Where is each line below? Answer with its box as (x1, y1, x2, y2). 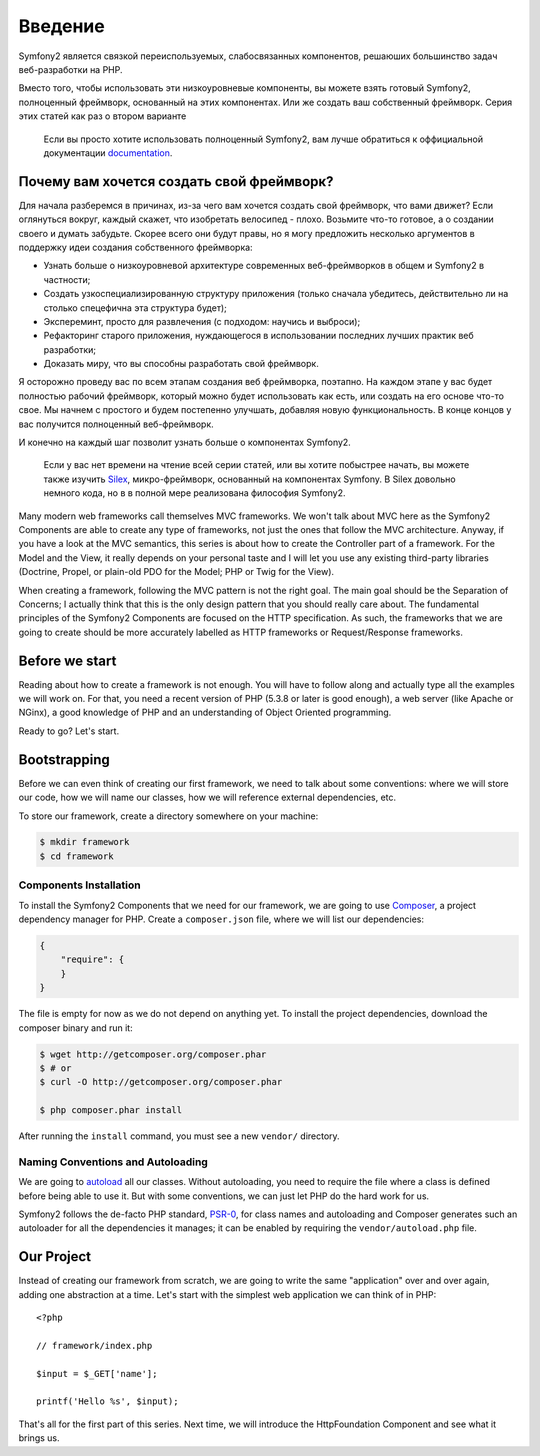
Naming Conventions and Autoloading (18, 1155, 209, 1169)
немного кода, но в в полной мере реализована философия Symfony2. (43, 487, 346, 499)
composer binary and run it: (18, 1021, 134, 1034)
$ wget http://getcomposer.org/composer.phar (39, 1048, 267, 1060)
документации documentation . (43, 146, 173, 159)
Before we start (18, 652, 117, 669)
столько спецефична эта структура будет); (43, 301, 227, 314)
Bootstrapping (18, 751, 110, 768)
